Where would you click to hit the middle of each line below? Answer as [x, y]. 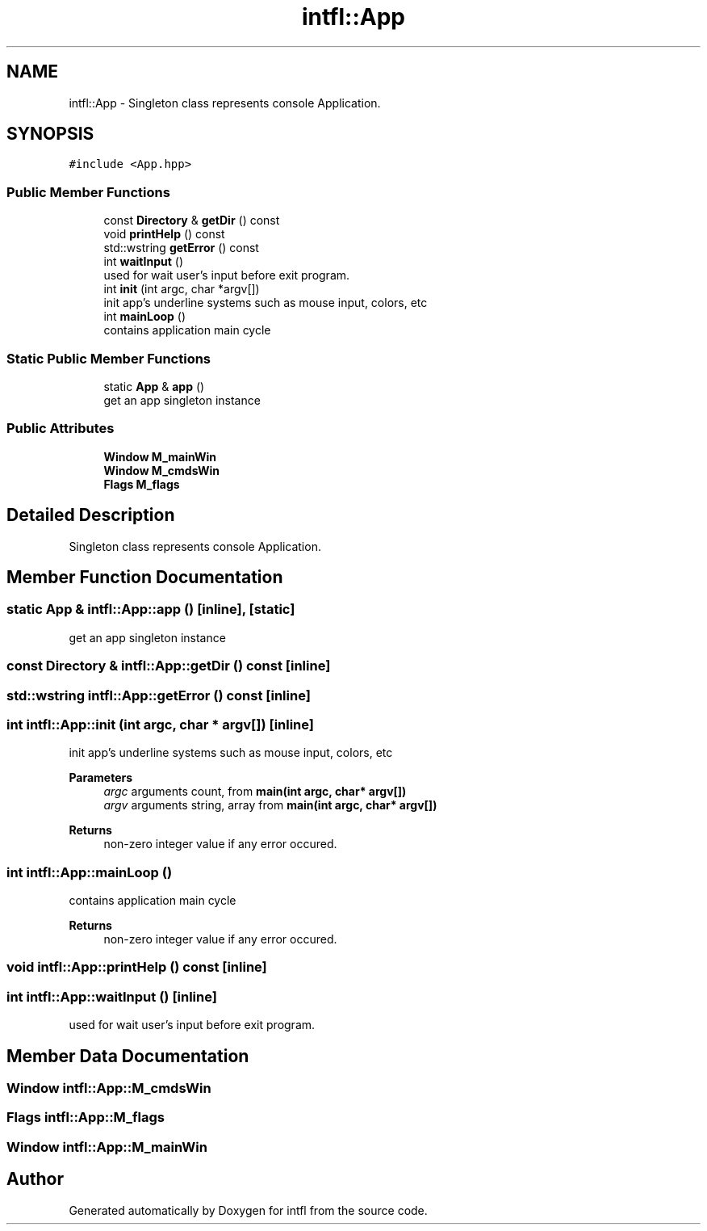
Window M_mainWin [160, 456]
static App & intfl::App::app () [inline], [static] [151, 609]
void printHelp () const [164, 234]
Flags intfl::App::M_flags [86, 1118]
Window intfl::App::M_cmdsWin [109, 1088]
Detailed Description [91, 515]
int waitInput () [143, 262]
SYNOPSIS [50, 134]
